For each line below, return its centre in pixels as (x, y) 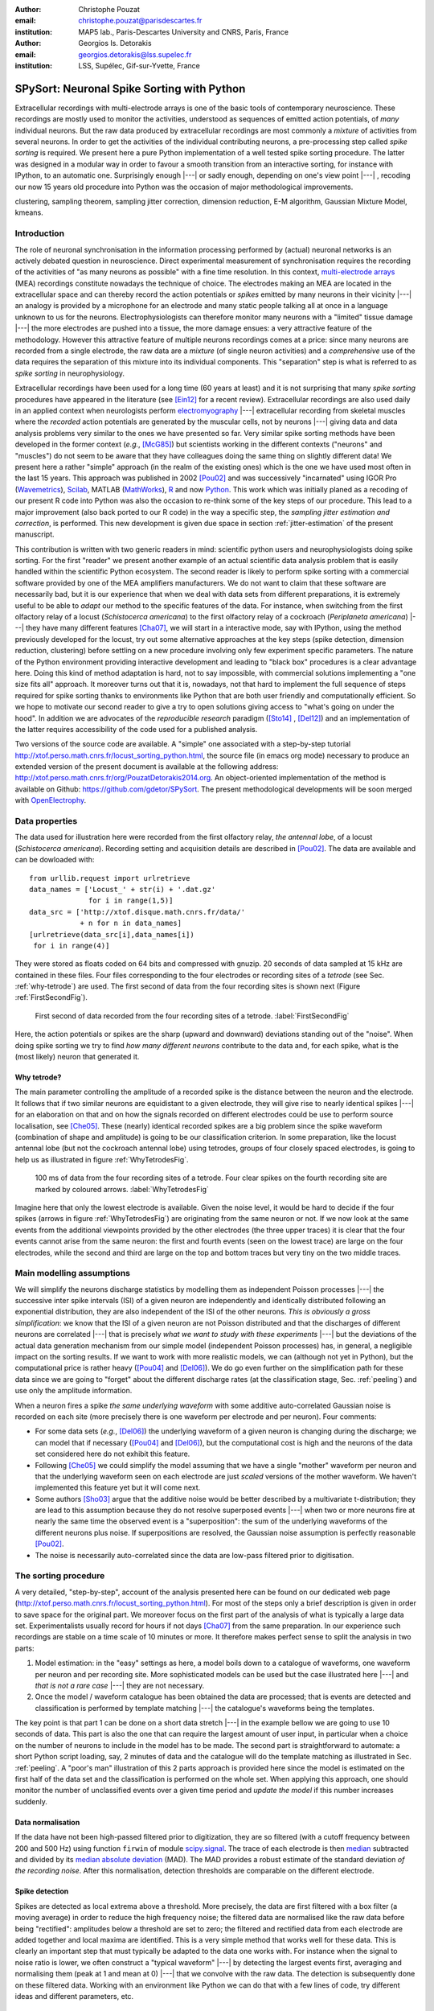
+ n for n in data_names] (131, 923)
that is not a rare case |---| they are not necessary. (120, 1685)
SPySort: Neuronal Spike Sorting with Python (130, 88)
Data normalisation (47, 1822)
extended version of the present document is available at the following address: (147, 767)
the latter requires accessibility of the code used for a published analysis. (136, 729)
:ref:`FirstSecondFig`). (51, 997)
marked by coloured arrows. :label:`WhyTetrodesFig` (122, 1189)
